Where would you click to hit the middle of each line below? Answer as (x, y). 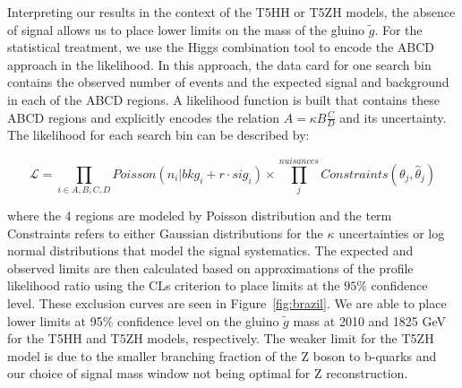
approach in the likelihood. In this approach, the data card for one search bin (219, 64)
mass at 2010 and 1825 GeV (370, 320)
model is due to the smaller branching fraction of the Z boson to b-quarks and (222, 355)
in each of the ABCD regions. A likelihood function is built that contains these (223, 99)
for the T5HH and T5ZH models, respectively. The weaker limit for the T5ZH (221, 338)
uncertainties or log (392, 233)
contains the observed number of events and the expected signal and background (228, 82)
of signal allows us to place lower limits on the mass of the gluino (186, 29)
